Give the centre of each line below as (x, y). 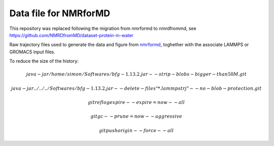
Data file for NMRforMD (60, 13)
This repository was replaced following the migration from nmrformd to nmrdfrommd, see (103, 28)
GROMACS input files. (32, 52)
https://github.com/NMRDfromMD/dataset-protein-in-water (72, 35)
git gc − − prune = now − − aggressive (136, 116)
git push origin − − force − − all (136, 130)
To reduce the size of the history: (44, 61)
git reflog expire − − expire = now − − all (136, 102)
